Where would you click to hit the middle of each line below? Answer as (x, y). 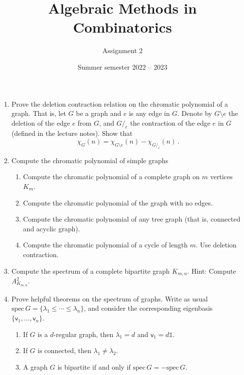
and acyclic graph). (52, 228)
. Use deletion (216, 245)
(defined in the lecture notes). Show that (72, 133)
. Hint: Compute (212, 271)
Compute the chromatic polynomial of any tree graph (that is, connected (132, 219)
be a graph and (99, 113)
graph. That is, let (39, 113)
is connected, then (64, 350)
